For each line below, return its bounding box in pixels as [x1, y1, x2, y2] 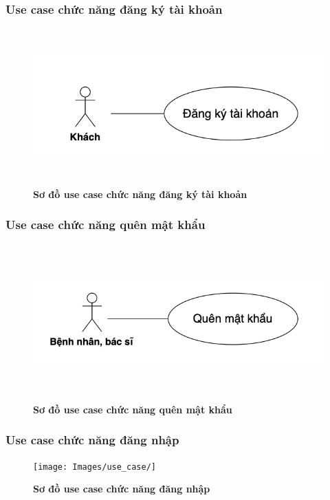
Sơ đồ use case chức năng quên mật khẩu [33, 402, 232, 416]
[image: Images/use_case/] [33, 461, 156, 472]
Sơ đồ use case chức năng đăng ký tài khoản [33, 186, 247, 201]
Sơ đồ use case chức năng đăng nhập [33, 481, 210, 496]
